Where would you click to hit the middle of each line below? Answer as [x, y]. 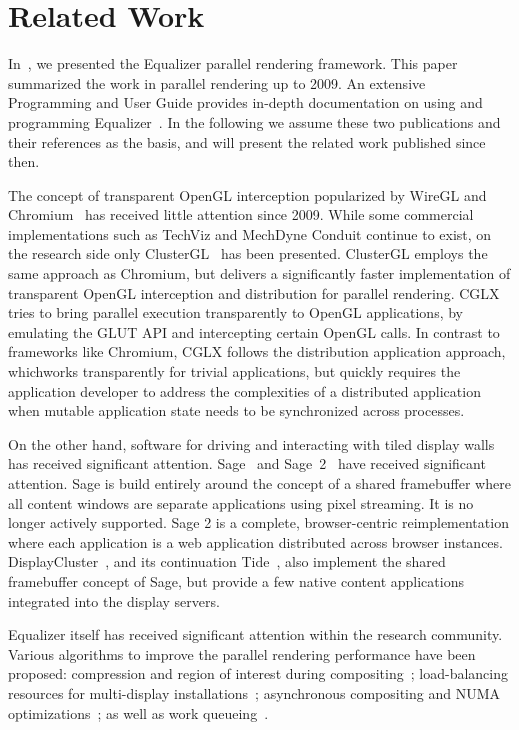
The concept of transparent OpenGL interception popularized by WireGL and [247, 194]
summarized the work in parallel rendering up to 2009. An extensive [217, 82]
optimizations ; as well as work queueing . [138, 712]
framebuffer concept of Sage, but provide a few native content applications [236, 580]
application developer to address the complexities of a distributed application [244, 390]
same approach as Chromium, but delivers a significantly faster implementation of [259, 273]
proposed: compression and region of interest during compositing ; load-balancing [258, 673]
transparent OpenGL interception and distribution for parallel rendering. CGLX [254, 292]
